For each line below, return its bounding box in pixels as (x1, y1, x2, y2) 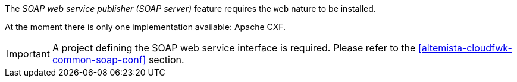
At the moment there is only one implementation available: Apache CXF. (5, 22, 286, 32)
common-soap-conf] (52, 54, 146, 65)
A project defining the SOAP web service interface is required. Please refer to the (52, 42, 416, 54)
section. (148, 54, 184, 65)
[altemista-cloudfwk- (418, 42, 512, 54)
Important (7, 48, 50, 60)
